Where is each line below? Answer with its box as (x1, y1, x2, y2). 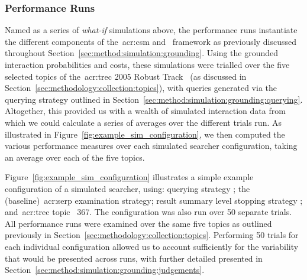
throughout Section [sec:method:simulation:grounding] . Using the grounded (5, 47, 279, 59)
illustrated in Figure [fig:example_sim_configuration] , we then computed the (5, 128, 285, 140)
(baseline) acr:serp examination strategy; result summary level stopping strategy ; (5, 194, 303, 206)
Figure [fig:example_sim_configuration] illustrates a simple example (5, 171, 254, 183)
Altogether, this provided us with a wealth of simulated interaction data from (5, 105, 286, 117)
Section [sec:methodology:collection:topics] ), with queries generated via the (5, 82, 277, 94)
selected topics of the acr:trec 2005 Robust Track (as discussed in (5, 70, 247, 82)
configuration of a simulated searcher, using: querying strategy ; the (5, 182, 250, 194)
